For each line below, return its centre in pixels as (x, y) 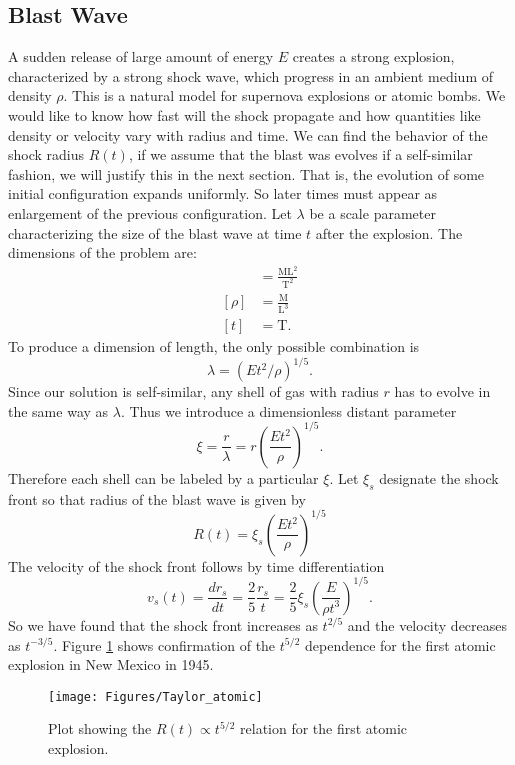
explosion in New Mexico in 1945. (111, 664)
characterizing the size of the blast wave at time (155, 232)
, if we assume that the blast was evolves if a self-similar (300, 154)
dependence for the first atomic (400, 644)
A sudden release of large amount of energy (141, 56)
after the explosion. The (389, 232)
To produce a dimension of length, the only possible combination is (214, 346)
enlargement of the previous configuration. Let (150, 212)
